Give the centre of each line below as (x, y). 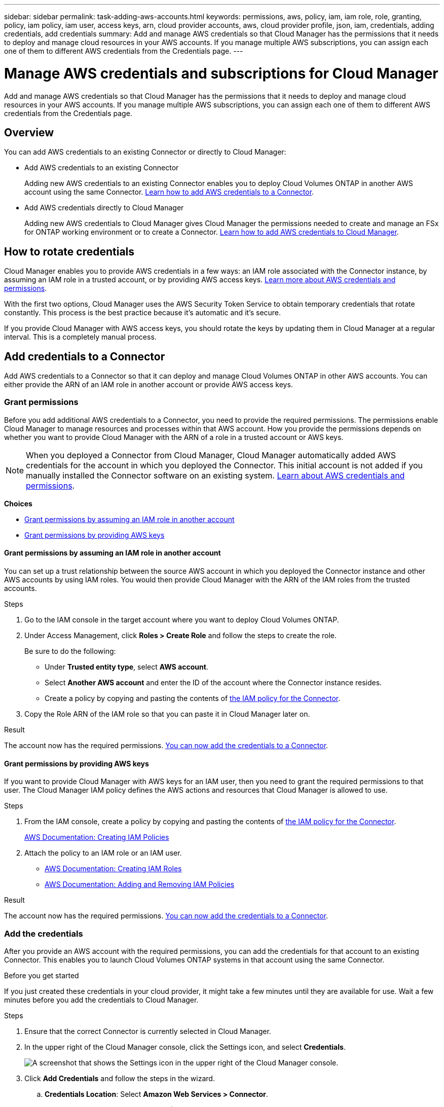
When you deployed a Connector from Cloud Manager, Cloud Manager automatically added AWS (211, 455)
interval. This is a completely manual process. (80, 337)
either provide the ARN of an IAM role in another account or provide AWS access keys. (149, 385)
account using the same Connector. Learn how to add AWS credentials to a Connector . (169, 192)
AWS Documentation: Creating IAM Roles (113, 869)
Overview (29, 132)
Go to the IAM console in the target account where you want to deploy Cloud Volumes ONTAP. (182, 620)
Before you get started (42, 975)
